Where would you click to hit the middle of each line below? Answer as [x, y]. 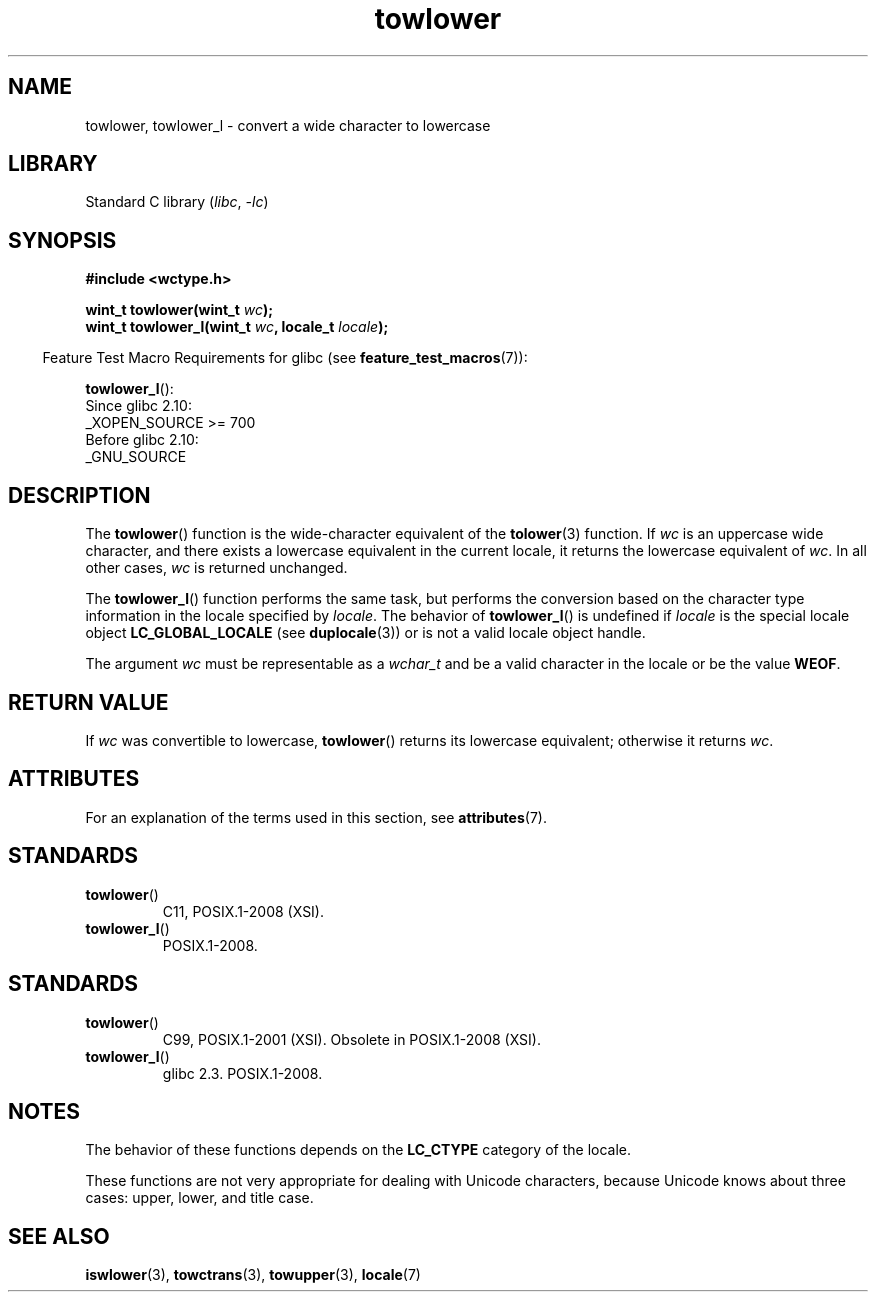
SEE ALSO [59, 1236]
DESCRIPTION [79, 495]
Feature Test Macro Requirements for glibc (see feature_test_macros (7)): [285, 358]
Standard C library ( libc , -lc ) [177, 202]
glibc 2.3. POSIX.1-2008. [242, 1073]
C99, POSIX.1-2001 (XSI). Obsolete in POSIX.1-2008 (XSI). [351, 1039]
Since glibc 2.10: [138, 406]
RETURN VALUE [88, 702]
